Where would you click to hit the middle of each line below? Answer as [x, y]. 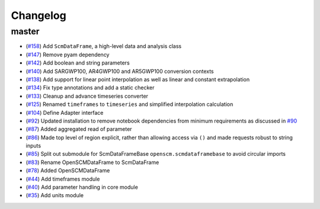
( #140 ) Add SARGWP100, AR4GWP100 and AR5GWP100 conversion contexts [120, 71]
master [25, 31]
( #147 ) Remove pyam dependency [68, 54]
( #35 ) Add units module [55, 195]
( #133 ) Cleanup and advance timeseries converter [87, 96]
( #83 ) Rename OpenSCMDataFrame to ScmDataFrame [92, 162]
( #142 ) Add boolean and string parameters [78, 63]
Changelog [39, 15]
